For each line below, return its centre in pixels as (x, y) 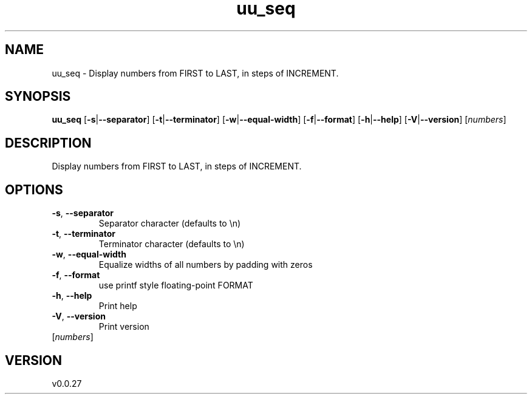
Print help (118, 306)
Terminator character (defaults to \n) (172, 244)
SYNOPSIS (38, 97)
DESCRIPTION (48, 143)
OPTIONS (34, 189)
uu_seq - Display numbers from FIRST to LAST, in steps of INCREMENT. (195, 73)
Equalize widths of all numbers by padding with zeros (206, 265)
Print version (124, 327)
